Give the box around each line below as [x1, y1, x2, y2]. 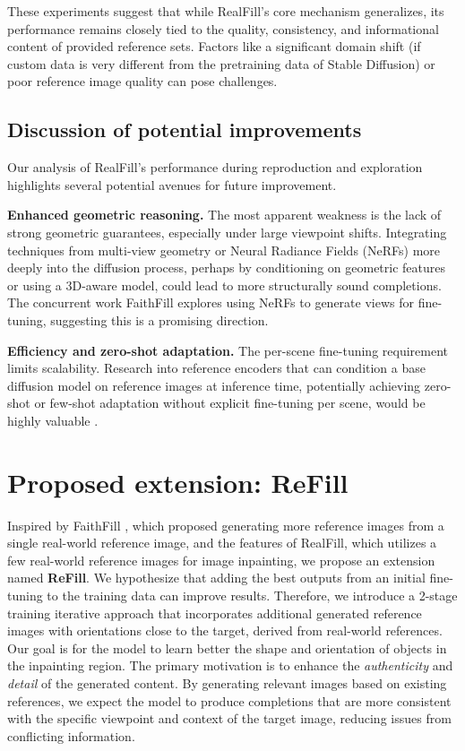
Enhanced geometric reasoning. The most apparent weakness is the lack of [7, 205, 442, 224]
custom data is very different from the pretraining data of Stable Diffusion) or [7, 54, 435, 73]
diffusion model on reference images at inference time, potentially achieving [7, 375, 421, 394]
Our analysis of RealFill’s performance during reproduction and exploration [7, 158, 423, 177]
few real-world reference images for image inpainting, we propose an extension [7, 550, 435, 569]
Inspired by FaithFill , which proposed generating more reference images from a [7, 515, 444, 534]
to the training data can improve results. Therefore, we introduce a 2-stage [47, 585, 458, 604]
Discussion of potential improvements [7, 116, 362, 143]
